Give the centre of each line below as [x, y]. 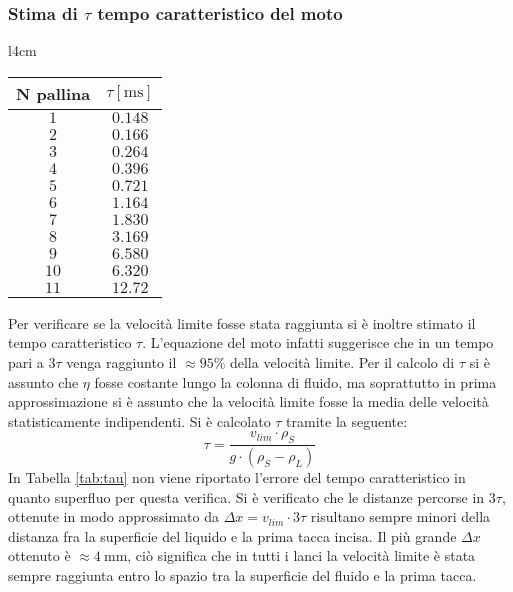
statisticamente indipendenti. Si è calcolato [139, 420]
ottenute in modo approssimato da [113, 516]
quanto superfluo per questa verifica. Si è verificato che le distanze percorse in [246, 496]
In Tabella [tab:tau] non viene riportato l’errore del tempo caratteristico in [237, 477]
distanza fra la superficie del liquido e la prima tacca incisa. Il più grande [232, 535]
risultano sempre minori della [400, 516]
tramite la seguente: [347, 420]
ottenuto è [39, 555]
